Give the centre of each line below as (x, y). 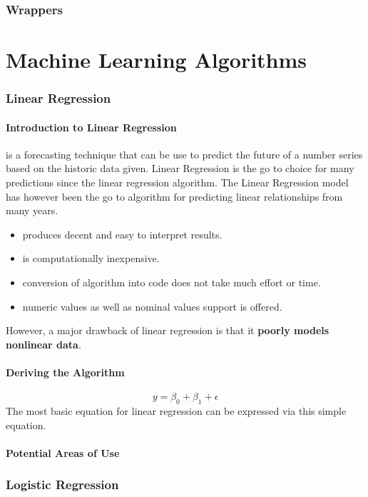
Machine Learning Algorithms (157, 60)
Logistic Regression (62, 485)
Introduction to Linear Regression (91, 127)
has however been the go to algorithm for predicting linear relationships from (174, 196)
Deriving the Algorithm (65, 372)
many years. (32, 210)
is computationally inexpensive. (91, 258)
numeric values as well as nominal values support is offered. (152, 306)
